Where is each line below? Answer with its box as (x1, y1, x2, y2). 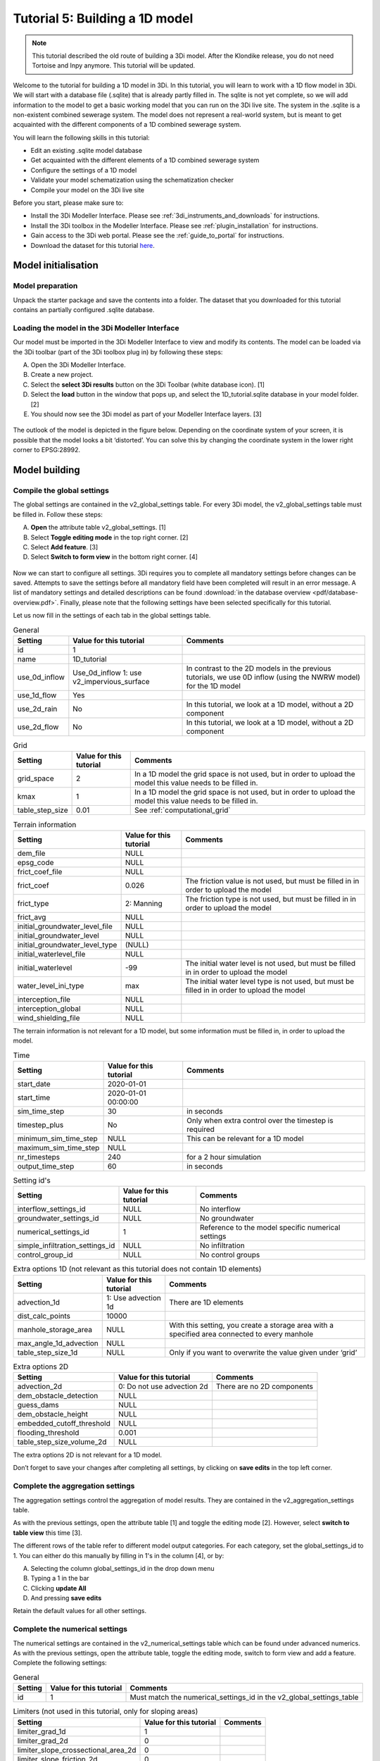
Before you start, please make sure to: (13, 199, 124, 207)
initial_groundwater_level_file (17, 921, 113, 931)
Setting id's (13, 1176, 51, 1186)
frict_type (17, 898, 49, 908)
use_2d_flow (17, 722, 59, 732)
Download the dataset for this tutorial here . (30, 241, 155, 249)
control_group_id (17, 1250, 73, 1260)
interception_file (17, 994, 70, 1004)
